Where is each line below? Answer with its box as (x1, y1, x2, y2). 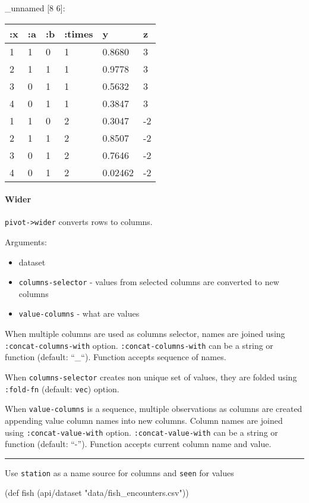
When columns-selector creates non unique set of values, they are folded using (5, 370, 297, 383)
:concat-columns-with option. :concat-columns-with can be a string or (5, 339, 273, 351)
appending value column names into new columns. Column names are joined (5, 414, 283, 426)
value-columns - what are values (18, 307, 140, 320)
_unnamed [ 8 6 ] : (5, 2, 65, 14)
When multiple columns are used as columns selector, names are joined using (5, 327, 285, 340)
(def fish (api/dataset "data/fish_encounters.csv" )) (5, 486, 189, 499)
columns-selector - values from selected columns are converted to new (18, 276, 279, 288)
